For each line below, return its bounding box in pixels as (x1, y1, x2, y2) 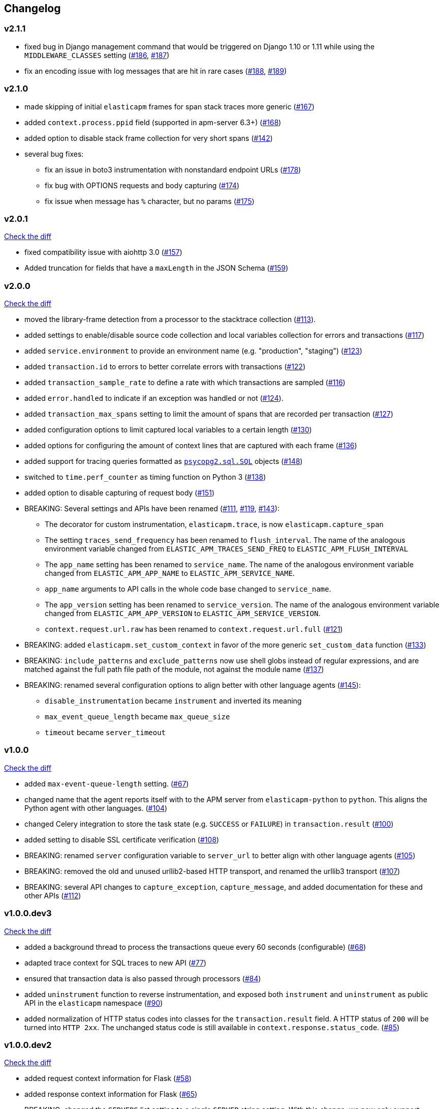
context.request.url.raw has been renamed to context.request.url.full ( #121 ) (45, 625, 343, 634)
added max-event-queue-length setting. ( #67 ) (24, 779, 189, 788)
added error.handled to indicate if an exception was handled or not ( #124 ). (24, 394, 283, 403)
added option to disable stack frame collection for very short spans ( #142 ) (24, 133, 273, 142)
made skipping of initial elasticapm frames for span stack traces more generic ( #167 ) (24, 102, 314, 111)
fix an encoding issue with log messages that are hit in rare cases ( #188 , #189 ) (24, 66, 287, 75)
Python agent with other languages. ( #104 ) (24, 803, 168, 812)
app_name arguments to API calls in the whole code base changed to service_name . (45, 585, 331, 594)
